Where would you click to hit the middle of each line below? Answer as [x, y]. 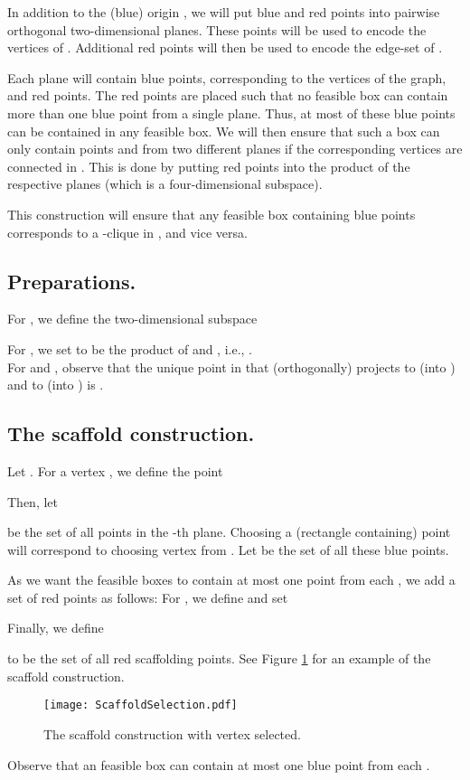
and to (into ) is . [56, 385]
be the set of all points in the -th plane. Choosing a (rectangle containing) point [229, 532]
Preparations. [72, 281]
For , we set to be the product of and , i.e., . [130, 348]
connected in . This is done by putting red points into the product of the [209, 166]
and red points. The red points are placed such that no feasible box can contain [228, 95]
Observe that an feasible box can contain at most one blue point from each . [219, 764]
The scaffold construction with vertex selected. [172, 733]
